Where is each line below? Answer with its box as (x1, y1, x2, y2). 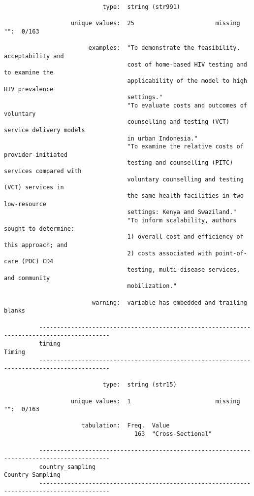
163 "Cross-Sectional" (134, 430, 212, 438)
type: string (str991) (102, 3, 180, 10)
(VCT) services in (4, 184, 64, 191)
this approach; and (4, 242, 67, 249)
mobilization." (127, 283, 177, 290)
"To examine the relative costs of (127, 143, 244, 150)
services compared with (4, 168, 82, 175)
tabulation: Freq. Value (81, 422, 170, 429)
